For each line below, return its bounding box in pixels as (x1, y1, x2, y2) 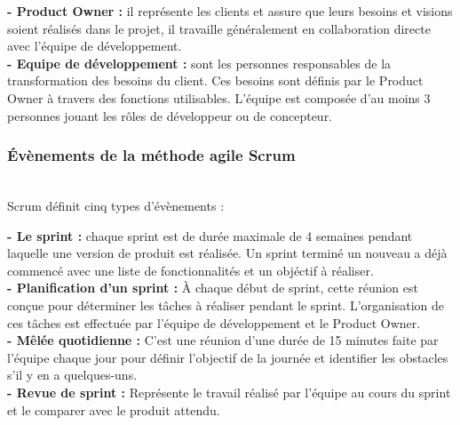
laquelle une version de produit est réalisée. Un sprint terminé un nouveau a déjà (7, 244, 448, 262)
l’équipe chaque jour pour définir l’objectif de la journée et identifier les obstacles (7, 348, 448, 366)
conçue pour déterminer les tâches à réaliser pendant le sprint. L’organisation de (7, 295, 445, 314)
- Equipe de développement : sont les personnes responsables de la (7, 53, 392, 72)
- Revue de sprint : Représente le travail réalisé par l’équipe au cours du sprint (7, 382, 451, 401)
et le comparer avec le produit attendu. (7, 400, 220, 419)
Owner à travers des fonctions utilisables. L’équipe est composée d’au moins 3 (7, 88, 431, 107)
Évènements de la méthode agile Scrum (7, 144, 296, 166)
